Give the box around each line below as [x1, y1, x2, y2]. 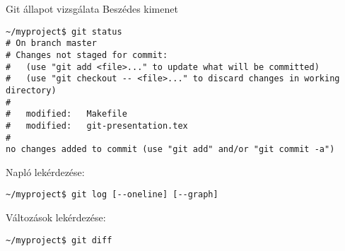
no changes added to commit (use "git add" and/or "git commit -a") [6, 144, 335, 155]
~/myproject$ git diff [6, 235, 112, 245]
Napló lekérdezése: [6, 164, 85, 179]
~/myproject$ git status [6, 26, 122, 37]
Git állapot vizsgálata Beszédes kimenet [6, 1, 178, 16]
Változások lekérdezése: [6, 210, 106, 225]
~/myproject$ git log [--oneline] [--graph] [6, 189, 218, 200]
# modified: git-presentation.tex [6, 120, 188, 131]
